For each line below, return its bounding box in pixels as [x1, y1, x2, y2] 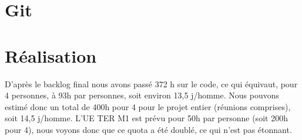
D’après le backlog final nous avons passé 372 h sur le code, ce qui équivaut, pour [5, 77, 298, 90]
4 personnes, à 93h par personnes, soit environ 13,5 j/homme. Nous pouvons [5, 89, 279, 101]
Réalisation [5, 43, 97, 67]
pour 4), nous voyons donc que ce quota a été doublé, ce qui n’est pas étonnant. [5, 123, 292, 135]
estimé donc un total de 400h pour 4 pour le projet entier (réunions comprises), [5, 100, 291, 112]
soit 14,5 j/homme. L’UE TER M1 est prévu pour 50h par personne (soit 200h [5, 112, 288, 124]
